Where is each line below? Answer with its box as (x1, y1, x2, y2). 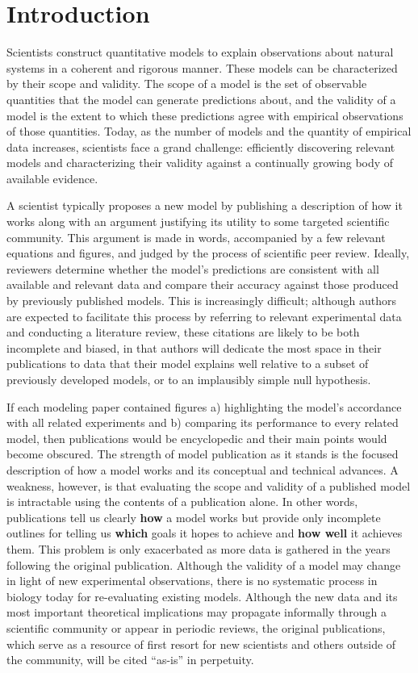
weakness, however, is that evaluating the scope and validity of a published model (6, 477, 411, 494)
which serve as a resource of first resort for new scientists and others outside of (6, 635, 396, 652)
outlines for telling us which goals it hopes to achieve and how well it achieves (6, 525, 403, 541)
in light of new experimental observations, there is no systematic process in (6, 572, 378, 589)
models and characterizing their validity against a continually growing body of (6, 154, 394, 171)
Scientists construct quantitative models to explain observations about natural (6, 44, 394, 61)
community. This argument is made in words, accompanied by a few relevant (6, 228, 386, 245)
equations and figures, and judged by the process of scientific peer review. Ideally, (6, 245, 410, 261)
